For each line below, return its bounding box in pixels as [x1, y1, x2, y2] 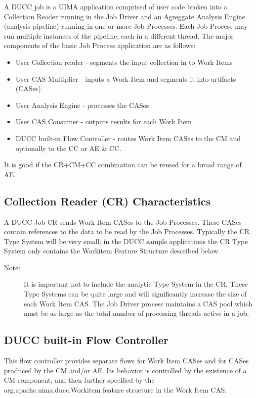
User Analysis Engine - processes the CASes [15, 99, 149, 110]
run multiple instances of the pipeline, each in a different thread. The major [4, 30, 234, 41]
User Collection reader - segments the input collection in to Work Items [15, 56, 233, 67]
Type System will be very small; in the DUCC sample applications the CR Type [4, 236, 248, 246]
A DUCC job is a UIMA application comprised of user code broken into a [4, 1, 228, 11]
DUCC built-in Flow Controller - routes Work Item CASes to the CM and [15, 133, 241, 143]
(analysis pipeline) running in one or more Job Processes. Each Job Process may [4, 21, 248, 31]
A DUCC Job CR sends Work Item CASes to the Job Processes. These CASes [4, 216, 242, 227]
